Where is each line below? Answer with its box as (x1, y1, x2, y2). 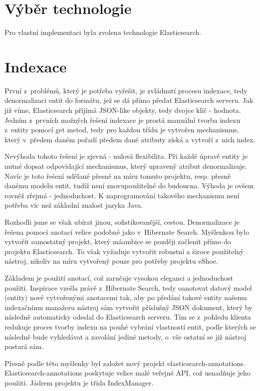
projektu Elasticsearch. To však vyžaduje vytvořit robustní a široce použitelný (4, 246, 244, 256)
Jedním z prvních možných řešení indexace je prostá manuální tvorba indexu (4, 114, 241, 125)
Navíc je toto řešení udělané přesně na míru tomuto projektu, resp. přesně (4, 170, 231, 181)
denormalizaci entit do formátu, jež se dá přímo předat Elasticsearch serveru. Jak (4, 95, 254, 105)
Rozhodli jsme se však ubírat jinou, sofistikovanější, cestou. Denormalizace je (4, 216, 240, 227)
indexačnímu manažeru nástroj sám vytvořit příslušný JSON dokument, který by (4, 302, 253, 312)
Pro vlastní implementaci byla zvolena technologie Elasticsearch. (4, 27, 202, 37)
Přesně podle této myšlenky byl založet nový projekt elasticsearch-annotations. (4, 358, 246, 368)
